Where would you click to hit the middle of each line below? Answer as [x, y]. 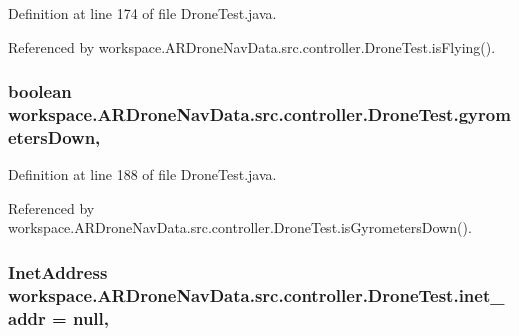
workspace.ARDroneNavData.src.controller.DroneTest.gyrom [259, 114]
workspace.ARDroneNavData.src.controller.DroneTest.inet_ [256, 294]
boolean [40, 91]
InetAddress [58, 271]
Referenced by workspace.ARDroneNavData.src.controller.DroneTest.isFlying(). [252, 46]
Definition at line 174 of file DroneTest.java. [142, 13]
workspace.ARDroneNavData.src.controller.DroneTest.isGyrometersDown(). [240, 227]
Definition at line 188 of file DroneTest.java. [142, 174]
